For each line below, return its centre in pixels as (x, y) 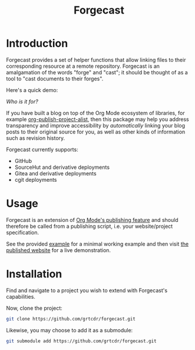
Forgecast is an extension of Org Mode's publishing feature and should (92, 220)
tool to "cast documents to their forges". (55, 78)
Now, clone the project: (34, 308)
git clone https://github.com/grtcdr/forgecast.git (71, 319)
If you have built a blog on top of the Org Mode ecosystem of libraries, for (95, 113)
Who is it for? (22, 102)
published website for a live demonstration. (58, 250)
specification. (23, 232)
